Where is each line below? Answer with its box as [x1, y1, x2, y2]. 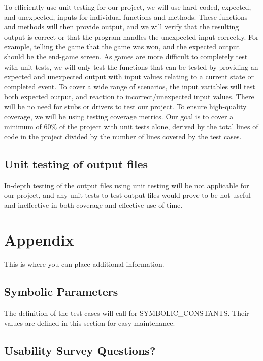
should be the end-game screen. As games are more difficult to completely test [4, 51, 248, 62]
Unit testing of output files [4, 156, 148, 171]
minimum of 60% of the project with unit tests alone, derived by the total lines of [4, 121, 258, 132]
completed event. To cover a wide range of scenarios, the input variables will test [4, 81, 255, 92]
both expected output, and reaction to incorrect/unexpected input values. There [4, 91, 254, 102]
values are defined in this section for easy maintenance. [4, 317, 175, 328]
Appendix [4, 229, 74, 250]
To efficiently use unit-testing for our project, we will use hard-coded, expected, [4, 2, 251, 12]
